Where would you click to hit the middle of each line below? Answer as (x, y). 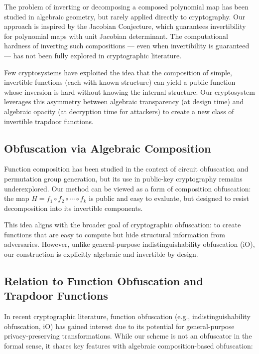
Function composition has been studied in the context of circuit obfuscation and (126, 169)
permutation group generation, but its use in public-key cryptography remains (123, 178)
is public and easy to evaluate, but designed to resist (169, 198)
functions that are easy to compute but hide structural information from (115, 234)
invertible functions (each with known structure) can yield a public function (120, 82)
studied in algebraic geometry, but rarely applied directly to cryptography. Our (125, 16)
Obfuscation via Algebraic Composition (108, 148)
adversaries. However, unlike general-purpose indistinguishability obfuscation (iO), (129, 244)
